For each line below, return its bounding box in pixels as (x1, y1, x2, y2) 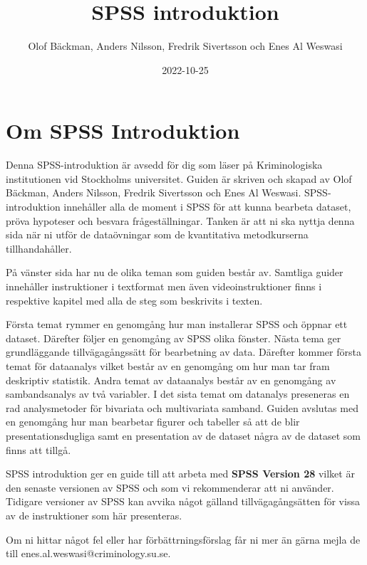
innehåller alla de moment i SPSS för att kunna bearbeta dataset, (63, 199, 351, 214)
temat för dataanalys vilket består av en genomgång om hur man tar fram (6, 358, 330, 373)
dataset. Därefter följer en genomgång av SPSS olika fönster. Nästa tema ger (6, 330, 341, 345)
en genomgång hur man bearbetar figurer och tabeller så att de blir (6, 414, 300, 429)
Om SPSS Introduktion (6, 116, 240, 145)
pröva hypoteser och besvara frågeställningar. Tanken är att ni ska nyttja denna (6, 213, 355, 228)
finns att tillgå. (6, 442, 71, 457)
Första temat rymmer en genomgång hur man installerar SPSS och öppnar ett (6, 317, 348, 332)
